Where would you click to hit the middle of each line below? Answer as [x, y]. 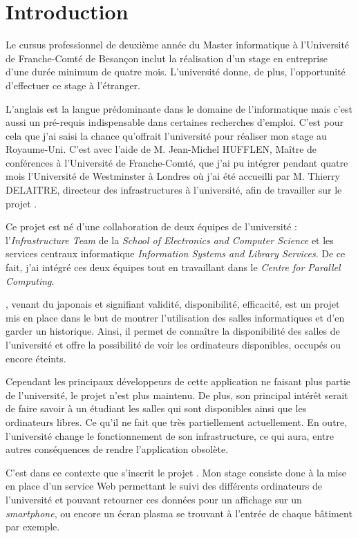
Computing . [30, 280]
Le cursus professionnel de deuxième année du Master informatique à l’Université [178, 45]
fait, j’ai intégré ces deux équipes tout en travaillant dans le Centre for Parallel [173, 267]
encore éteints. [36, 358]
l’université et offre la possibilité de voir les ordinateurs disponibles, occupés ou [173, 344]
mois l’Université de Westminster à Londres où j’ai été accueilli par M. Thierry [173, 176]
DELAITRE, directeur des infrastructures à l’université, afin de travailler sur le [174, 190]
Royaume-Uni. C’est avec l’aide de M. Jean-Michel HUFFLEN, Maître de [161, 149]
